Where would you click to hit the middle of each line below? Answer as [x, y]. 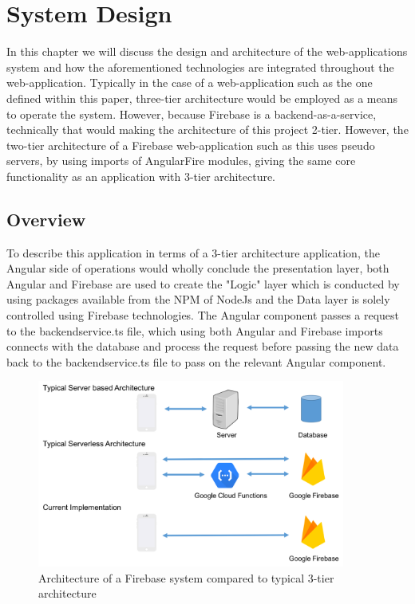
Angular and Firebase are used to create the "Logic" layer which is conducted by [203, 283]
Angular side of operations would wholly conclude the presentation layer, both [198, 268]
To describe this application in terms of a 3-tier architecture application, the [193, 252]
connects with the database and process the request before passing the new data [203, 346]
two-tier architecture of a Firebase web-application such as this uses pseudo [191, 145]
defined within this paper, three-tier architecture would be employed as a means [202, 98]
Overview [46, 219]
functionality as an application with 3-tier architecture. [141, 176]
